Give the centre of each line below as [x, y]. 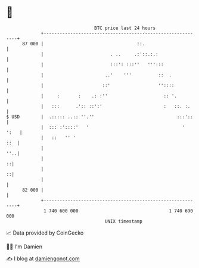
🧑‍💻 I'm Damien [24, 247]
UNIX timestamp [124, 221]
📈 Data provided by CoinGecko [45, 233]
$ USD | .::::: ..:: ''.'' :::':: [100, 117]
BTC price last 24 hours [125, 28]
